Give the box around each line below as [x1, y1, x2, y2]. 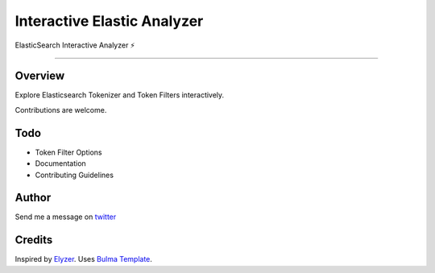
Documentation [35, 159, 86, 168]
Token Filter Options [35, 147, 102, 157]
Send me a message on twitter [14, 212, 117, 221]
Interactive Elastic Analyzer [14, 12, 204, 30]
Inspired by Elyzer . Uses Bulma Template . [14, 254, 153, 264]
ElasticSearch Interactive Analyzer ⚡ [14, 40, 135, 50]
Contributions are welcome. [14, 105, 107, 114]
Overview [14, 69, 65, 83]
